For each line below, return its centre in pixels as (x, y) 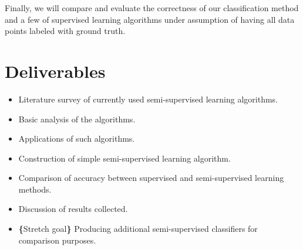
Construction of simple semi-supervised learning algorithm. (124, 158)
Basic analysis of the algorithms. (77, 119)
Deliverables (55, 71)
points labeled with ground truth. (65, 31)
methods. (35, 189)
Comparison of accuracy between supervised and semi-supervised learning (151, 178)
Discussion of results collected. (73, 209)
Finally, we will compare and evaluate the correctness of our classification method (152, 8)
